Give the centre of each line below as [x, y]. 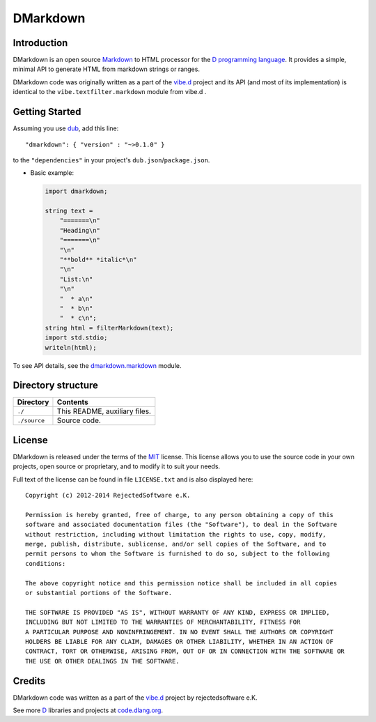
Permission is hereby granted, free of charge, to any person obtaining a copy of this [180, 515]
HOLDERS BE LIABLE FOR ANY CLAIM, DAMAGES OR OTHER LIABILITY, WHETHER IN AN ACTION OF [180, 642]
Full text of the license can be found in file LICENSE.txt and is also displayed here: [133, 479]
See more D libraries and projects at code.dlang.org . [88, 710]
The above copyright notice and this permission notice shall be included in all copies [181, 583]
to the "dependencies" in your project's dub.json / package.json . [111, 160]
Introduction [40, 43]
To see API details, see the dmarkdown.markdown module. [97, 365]
